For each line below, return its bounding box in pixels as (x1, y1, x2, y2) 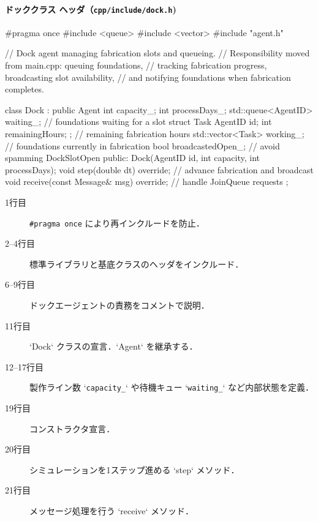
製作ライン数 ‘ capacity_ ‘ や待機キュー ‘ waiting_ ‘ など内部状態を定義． (29, 381, 314, 394)
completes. (5, 83, 44, 96)
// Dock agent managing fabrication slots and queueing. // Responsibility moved (5, 47, 310, 59)
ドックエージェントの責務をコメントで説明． (29, 299, 210, 312)
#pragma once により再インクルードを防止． (29, 216, 205, 229)
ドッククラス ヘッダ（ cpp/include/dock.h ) (5, 2, 176, 15)
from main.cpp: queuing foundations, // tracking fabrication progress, (5, 59, 267, 72)
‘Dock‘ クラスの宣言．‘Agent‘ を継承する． (29, 340, 198, 353)
